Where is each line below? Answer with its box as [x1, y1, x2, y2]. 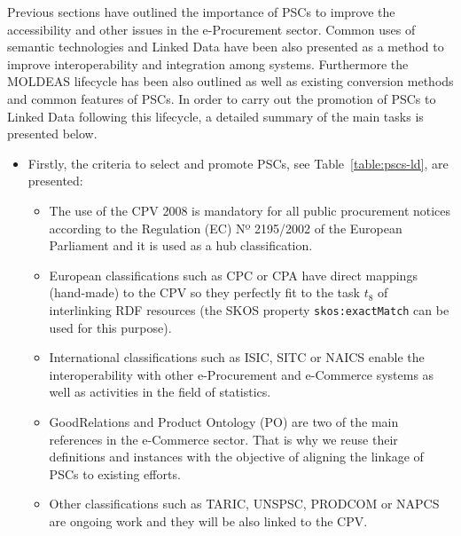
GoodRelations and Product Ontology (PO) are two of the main [49, 412, 399, 430]
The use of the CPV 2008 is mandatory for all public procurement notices [49, 201, 451, 219]
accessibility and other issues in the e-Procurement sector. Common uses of [7, 20, 416, 38]
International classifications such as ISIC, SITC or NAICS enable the [49, 348, 425, 367]
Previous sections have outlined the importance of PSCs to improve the [7, 3, 395, 20]
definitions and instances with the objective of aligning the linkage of [49, 447, 424, 466]
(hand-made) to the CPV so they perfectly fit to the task [49, 283, 360, 302]
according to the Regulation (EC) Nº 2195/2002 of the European [49, 218, 402, 237]
